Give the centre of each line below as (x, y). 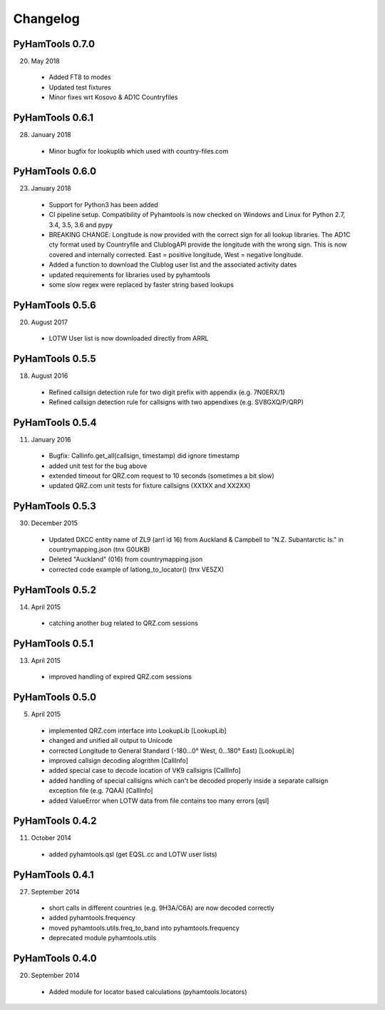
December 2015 (55, 523)
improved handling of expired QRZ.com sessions (120, 677)
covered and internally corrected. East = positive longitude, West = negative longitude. (176, 254)
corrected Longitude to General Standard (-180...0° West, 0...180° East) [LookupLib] (172, 751)
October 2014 (51, 838)
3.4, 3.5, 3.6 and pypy (81, 224)
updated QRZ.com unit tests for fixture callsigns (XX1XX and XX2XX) (150, 486)
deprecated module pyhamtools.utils (103, 938)
